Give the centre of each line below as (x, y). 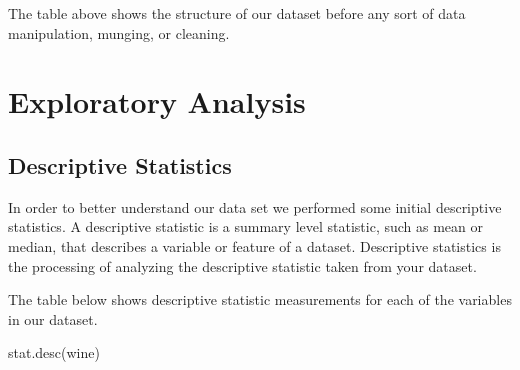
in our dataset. (53, 318)
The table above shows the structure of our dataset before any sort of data (237, 13)
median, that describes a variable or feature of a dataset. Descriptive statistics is (254, 245)
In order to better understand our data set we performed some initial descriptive (255, 206)
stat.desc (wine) (54, 352)
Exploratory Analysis (157, 101)
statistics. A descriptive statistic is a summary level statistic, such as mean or (246, 226)
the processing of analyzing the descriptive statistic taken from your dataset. (242, 265)
